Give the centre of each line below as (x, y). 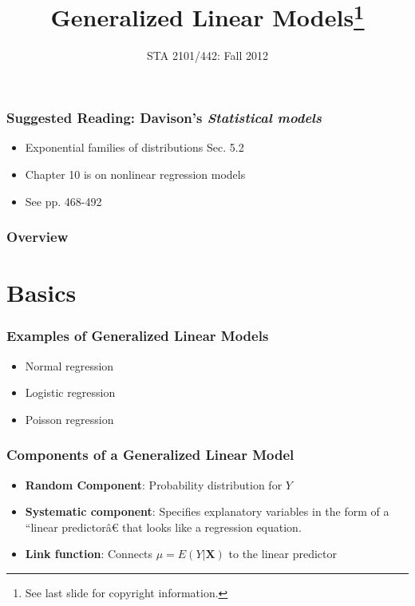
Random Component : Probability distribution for (154, 484)
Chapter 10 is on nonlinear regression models (135, 174)
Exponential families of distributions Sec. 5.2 (134, 147)
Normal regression (69, 365)
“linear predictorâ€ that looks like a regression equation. (163, 527)
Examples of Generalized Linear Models (138, 336)
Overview (38, 237)
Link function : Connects (89, 554)
